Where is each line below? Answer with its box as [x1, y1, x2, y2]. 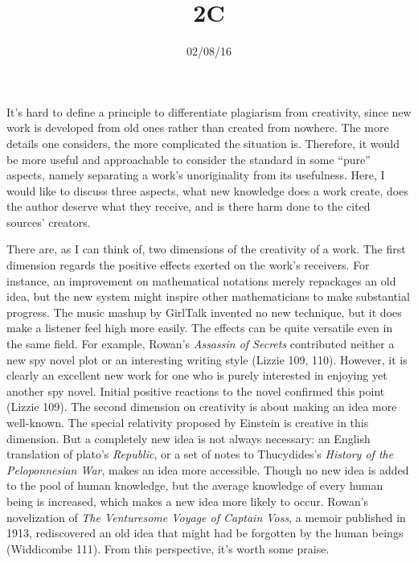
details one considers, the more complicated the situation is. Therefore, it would [6, 134, 400, 151]
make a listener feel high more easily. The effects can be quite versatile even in [6, 319, 393, 336]
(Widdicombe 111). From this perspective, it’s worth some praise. [6, 540, 330, 557]
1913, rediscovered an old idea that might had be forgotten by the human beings [6, 524, 404, 541]
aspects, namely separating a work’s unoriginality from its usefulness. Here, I [6, 166, 385, 183]
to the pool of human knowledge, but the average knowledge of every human [6, 477, 383, 494]
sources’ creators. [6, 213, 91, 230]
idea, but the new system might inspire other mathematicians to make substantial [6, 288, 410, 305]
